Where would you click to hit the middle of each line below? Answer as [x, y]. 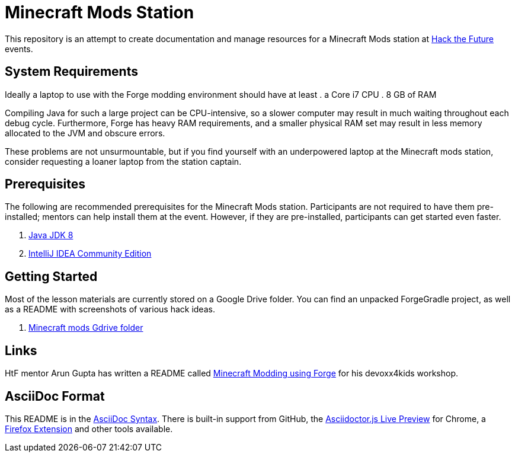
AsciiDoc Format [55, 396]
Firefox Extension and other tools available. [89, 429]
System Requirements [71, 72]
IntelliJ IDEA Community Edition [90, 254]
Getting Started [51, 276]
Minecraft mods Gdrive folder [86, 328]
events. [19, 49]
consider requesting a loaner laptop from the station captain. [123, 161]
